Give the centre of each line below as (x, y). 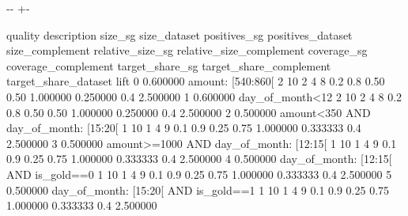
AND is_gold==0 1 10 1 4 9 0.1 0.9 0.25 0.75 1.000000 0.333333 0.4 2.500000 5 (199, 174)
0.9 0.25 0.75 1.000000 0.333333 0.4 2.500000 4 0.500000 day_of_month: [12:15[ (199, 159)
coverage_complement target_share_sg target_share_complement (169, 65)
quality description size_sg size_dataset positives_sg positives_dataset (179, 34)
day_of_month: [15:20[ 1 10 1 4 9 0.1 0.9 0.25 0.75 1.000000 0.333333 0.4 (184, 128)
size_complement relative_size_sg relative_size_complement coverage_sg (187, 50)
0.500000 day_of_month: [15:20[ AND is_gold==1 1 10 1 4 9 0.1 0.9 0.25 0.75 (198, 189)
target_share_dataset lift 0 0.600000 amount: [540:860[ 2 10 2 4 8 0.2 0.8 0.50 (196, 81)
